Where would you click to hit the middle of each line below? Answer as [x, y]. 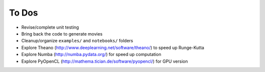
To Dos [24, 13]
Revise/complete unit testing [50, 27]
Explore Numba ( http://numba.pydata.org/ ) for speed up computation [91, 54]
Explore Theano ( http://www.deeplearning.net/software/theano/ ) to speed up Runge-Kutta [113, 47]
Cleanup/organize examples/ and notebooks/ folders [77, 41]
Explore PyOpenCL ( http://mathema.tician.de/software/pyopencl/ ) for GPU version [105, 61]
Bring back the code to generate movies [62, 34]
